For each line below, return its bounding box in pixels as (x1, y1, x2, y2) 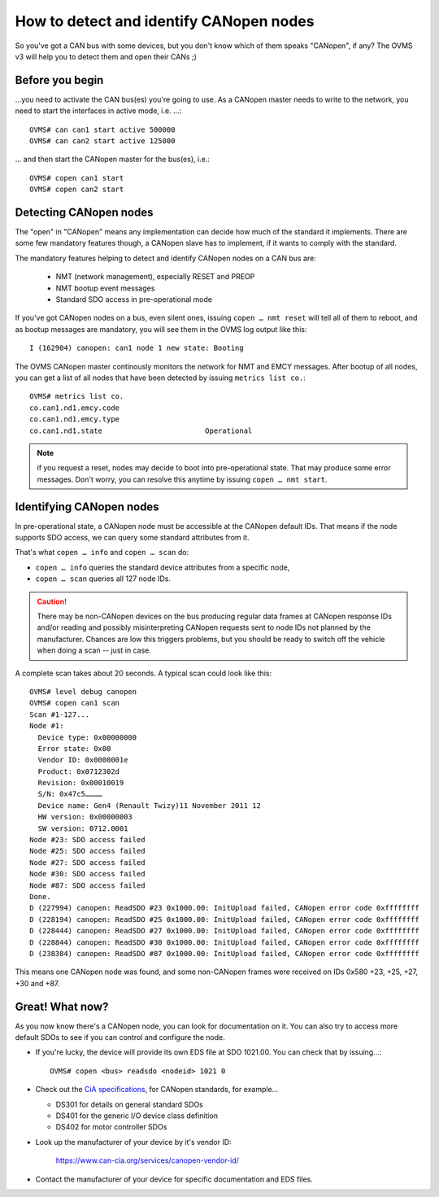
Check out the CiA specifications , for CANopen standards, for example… (35, 1085, 279, 1094)
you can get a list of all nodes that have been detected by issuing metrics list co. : (15, 373, 306, 382)
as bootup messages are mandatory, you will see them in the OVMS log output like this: (15, 324, 307, 334)
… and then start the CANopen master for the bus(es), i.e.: (15, 155, 211, 164)
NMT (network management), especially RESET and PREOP (55, 272, 255, 282)
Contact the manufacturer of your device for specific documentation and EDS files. (35, 1174, 313, 1184)
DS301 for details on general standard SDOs (55, 1099, 203, 1109)
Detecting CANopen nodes (15, 206, 154, 219)
